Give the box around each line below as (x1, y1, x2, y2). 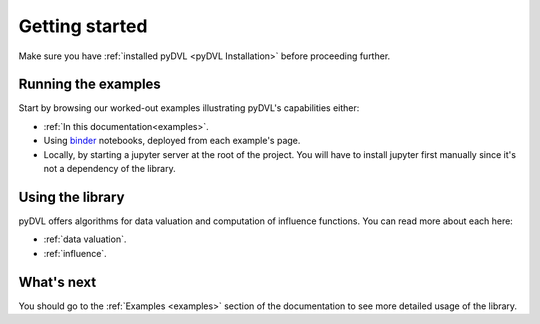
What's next (18, 273, 97, 290)
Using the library (18, 188, 125, 205)
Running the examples (18, 76, 162, 93)
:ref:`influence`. (43, 247, 107, 259)
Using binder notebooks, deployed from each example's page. (43, 135, 301, 147)
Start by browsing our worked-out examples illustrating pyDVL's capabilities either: (18, 102, 360, 114)
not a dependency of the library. (43, 163, 176, 175)
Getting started (18, 15, 148, 37)
